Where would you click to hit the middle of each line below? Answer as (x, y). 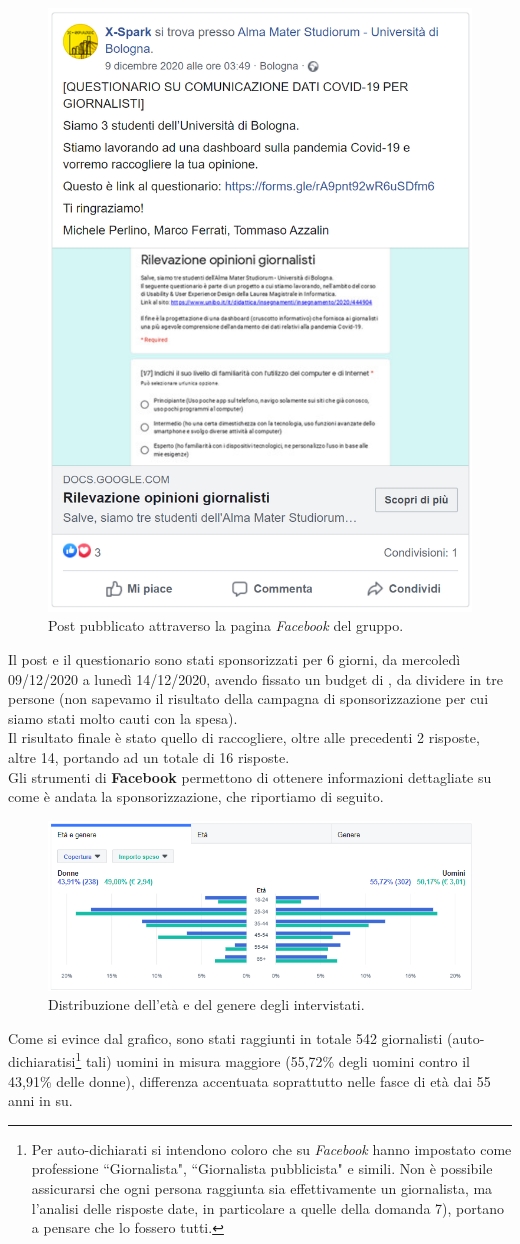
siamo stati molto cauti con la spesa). (123, 717)
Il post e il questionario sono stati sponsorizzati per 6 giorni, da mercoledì (234, 659)
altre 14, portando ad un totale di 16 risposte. (149, 757)
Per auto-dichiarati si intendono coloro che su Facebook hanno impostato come (271, 1148)
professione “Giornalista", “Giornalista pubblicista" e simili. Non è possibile (262, 1168)
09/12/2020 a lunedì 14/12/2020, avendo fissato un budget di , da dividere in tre (255, 678)
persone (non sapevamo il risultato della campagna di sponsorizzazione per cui (248, 698)
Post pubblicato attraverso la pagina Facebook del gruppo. (226, 625)
